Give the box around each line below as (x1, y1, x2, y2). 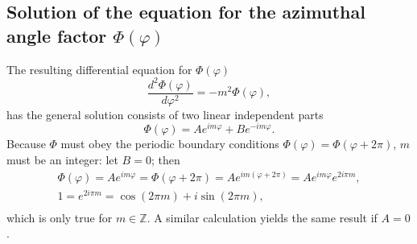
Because (6, 135, 46, 152)
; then (151, 151, 180, 168)
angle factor (6, 23, 107, 48)
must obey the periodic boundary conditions (60, 135, 279, 152)
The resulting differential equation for (6, 60, 192, 77)
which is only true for (6, 209, 113, 225)
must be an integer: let (6, 151, 118, 168)
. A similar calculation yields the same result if (147, 209, 378, 225)
